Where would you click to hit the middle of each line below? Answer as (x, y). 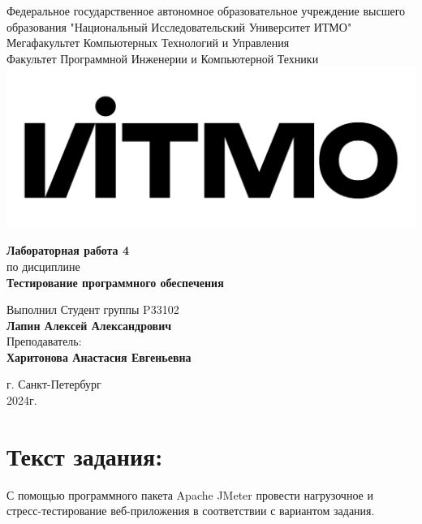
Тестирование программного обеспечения (115, 282)
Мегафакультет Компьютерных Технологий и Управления (148, 43)
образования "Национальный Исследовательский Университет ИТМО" (179, 26)
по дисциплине (43, 266)
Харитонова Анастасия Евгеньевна (99, 356)
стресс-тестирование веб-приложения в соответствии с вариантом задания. (191, 511)
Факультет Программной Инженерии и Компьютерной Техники (163, 58)
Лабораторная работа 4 (68, 250)
